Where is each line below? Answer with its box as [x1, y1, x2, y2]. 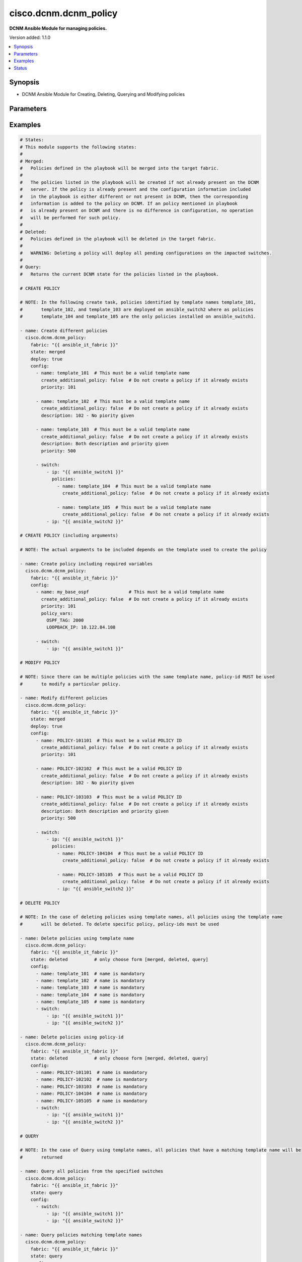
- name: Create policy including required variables [20, 561, 153, 566]
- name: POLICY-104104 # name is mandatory [36, 1091, 148, 1096]
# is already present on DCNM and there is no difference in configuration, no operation [20, 207, 254, 214]
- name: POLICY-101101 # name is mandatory [36, 1069, 148, 1075]
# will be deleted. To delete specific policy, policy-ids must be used [20, 921, 219, 927]
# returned [20, 1154, 63, 1160]
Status [14, 65, 27, 71]
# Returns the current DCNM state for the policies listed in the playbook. [20, 271, 219, 277]
